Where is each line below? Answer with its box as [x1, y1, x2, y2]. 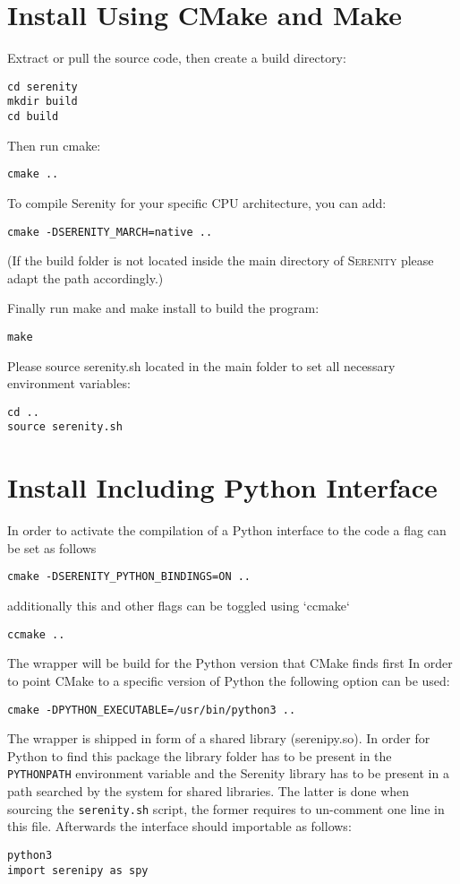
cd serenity [7, 80, 78, 93]
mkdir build [7, 95, 78, 108]
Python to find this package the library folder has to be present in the [7, 746, 392, 765]
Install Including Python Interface [7, 469, 438, 506]
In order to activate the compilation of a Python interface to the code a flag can [7, 521, 447, 540]
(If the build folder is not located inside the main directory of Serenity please [7, 251, 434, 270]
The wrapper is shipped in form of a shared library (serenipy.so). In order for [7, 729, 430, 748]
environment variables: [7, 374, 131, 393]
